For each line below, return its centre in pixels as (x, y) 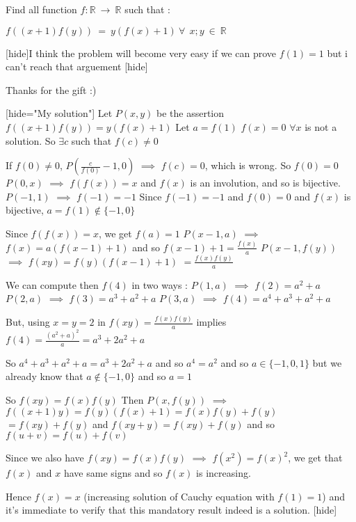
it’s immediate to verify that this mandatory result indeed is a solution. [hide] (171, 510)
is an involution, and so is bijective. (265, 183)
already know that (44, 376)
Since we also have (45, 458)
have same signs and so (113, 473)
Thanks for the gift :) (51, 89)
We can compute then (52, 284)
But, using (28, 322)
